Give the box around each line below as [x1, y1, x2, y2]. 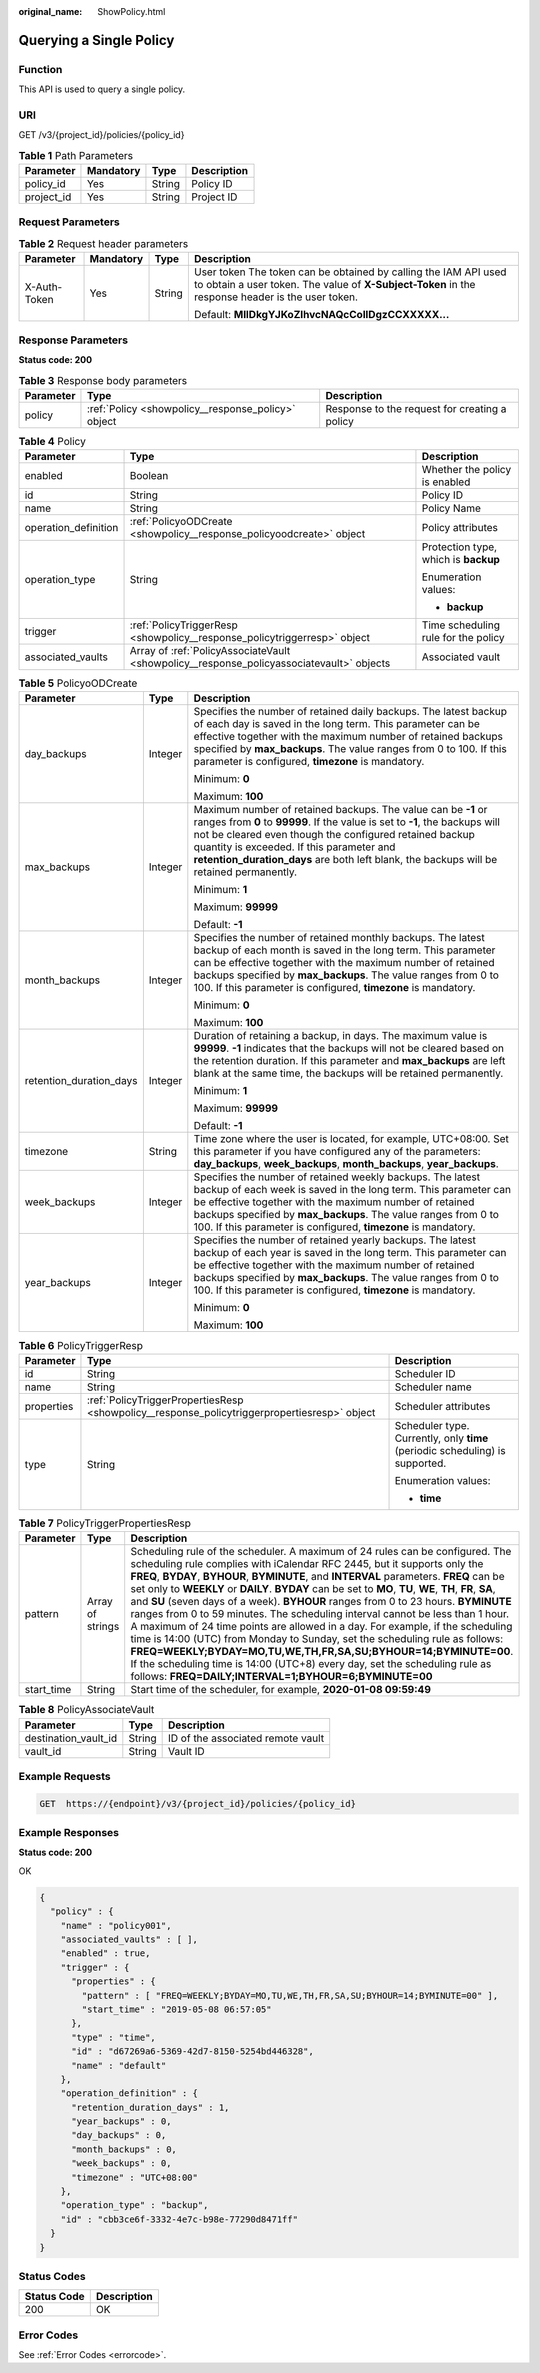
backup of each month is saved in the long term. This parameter [193, 943, 496, 957]
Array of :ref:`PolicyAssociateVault [129, 644, 291, 658]
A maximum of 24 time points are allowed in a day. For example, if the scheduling [130, 1620, 513, 1634]
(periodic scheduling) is [394, 1443, 506, 1457]
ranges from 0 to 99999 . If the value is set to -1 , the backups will [193, 815, 500, 829]
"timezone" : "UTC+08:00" [71, 2171, 199, 2183]
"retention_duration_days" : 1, [71, 2101, 230, 2113]
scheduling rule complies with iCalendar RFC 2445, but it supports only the [130, 1557, 484, 1571]
